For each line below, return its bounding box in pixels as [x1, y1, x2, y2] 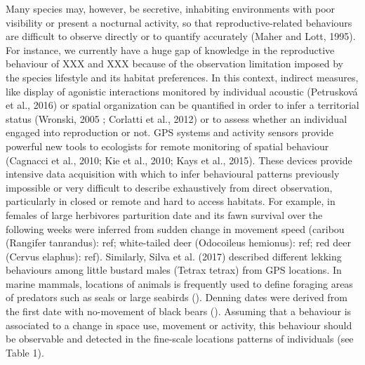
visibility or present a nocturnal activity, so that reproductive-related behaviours [6, 15, 352, 29]
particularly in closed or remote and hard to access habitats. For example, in [6, 194, 336, 208]
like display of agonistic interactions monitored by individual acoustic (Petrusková [6, 84, 358, 98]
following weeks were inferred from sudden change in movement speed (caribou [6, 221, 345, 236]
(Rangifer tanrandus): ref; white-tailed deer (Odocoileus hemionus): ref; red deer [6, 235, 351, 250]
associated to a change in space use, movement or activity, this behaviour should [6, 317, 352, 332]
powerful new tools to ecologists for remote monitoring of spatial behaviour [6, 138, 329, 153]
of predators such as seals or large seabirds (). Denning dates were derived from [6, 290, 347, 305]
